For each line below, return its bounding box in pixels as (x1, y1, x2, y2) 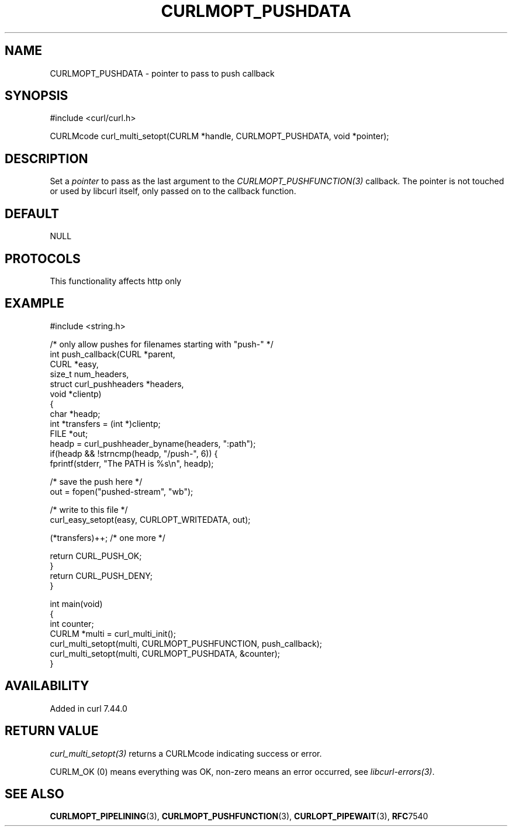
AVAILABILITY (5, 678, 89, 694)
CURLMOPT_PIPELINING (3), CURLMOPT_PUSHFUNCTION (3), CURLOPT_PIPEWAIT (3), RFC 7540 (50, 811, 428, 822)
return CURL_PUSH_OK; (50, 550, 142, 561)
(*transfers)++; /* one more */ (50, 532, 165, 543)
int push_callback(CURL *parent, (50, 349, 175, 359)
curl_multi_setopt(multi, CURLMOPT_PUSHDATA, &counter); (50, 648, 281, 658)
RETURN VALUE (5, 723, 99, 739)
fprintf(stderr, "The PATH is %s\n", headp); (50, 458, 214, 468)
